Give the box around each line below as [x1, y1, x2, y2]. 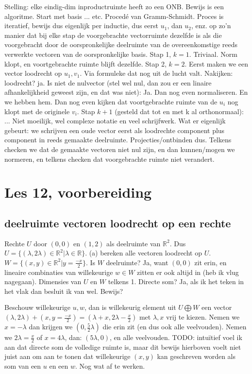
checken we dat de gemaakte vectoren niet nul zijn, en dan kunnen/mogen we [4, 144, 235, 154]
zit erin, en [194, 257, 227, 267]
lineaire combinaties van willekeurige [4, 267, 113, 277]
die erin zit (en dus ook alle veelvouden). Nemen [102, 322, 247, 332]
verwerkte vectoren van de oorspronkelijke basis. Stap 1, [4, 49, 171, 59]
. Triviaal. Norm [189, 49, 237, 59]
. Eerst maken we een [185, 58, 248, 68]
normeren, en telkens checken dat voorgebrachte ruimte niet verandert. [4, 153, 215, 164]
